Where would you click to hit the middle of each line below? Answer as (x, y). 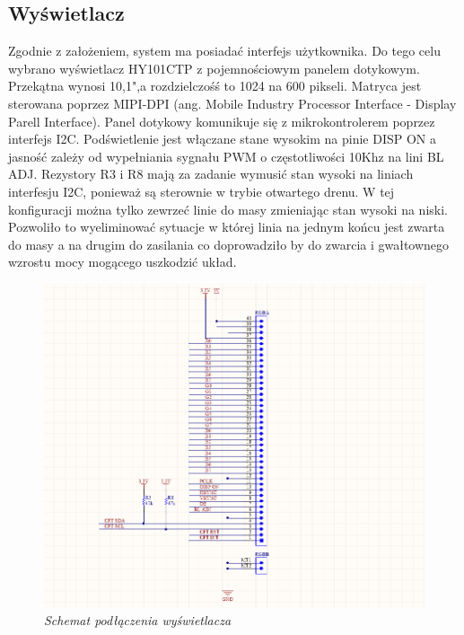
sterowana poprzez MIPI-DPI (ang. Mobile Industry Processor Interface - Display (232, 103)
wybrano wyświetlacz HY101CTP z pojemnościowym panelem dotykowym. (214, 68)
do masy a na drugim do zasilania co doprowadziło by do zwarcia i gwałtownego (229, 244)
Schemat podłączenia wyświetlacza (138, 620)
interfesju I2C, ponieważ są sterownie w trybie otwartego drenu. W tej (201, 191)
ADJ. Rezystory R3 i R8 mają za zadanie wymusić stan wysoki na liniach (211, 174)
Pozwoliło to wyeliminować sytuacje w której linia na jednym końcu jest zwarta (227, 227)
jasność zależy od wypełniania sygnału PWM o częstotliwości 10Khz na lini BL (226, 156)
